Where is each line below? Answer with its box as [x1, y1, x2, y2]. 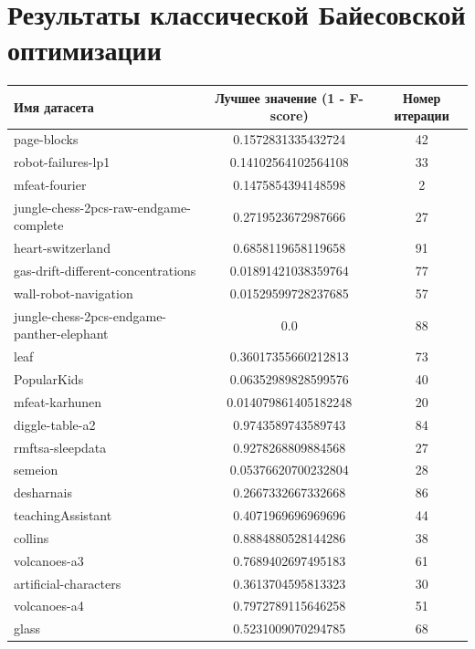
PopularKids [14, 370, 84, 389]
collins [14, 528, 49, 547]
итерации [394, 106, 449, 125]
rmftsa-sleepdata [14, 437, 107, 456]
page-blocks [14, 130, 79, 149]
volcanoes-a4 [14, 596, 84, 615]
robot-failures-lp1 [14, 152, 111, 172]
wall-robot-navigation [14, 283, 133, 302]
